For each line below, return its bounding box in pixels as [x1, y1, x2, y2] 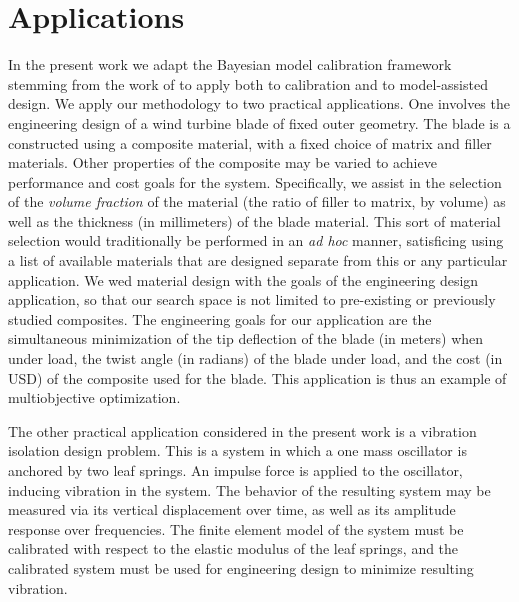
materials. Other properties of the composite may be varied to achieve [8, 152, 437, 173]
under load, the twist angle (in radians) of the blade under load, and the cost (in [8, 348, 503, 369]
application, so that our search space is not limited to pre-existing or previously [8, 289, 496, 310]
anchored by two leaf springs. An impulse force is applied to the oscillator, [8, 460, 463, 480]
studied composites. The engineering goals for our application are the [8, 308, 432, 329]
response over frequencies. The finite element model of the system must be [8, 518, 464, 539]
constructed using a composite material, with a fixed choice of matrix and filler [8, 132, 492, 153]
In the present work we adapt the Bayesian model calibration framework [8, 54, 452, 75]
